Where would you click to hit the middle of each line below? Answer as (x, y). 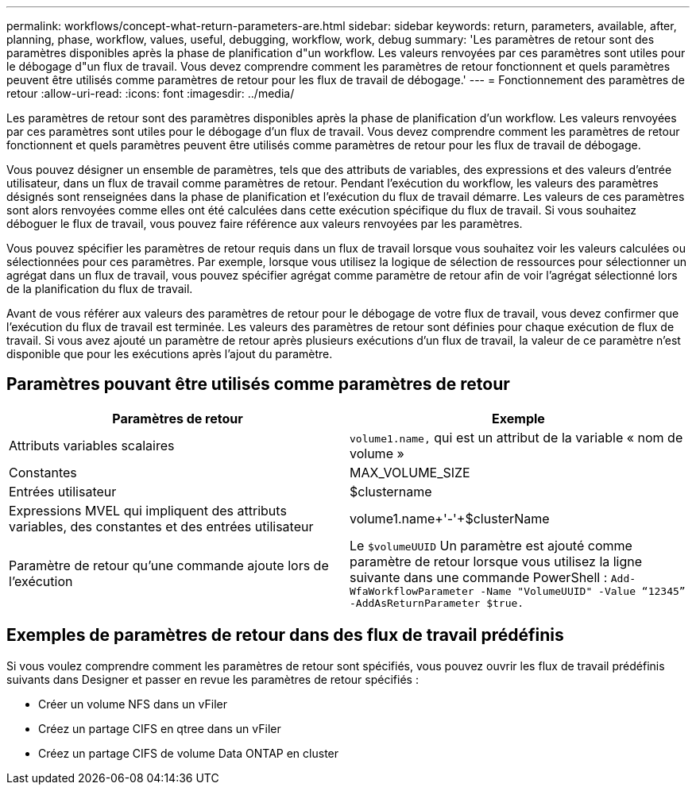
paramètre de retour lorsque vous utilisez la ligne (496, 561)
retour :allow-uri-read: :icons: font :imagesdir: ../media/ (151, 93)
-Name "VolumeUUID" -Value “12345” (583, 591)
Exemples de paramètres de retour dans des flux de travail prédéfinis (285, 635)
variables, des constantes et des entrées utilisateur (161, 526)
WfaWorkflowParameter (412, 591)
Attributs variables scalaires (92, 445)
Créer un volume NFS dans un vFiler (133, 704)
